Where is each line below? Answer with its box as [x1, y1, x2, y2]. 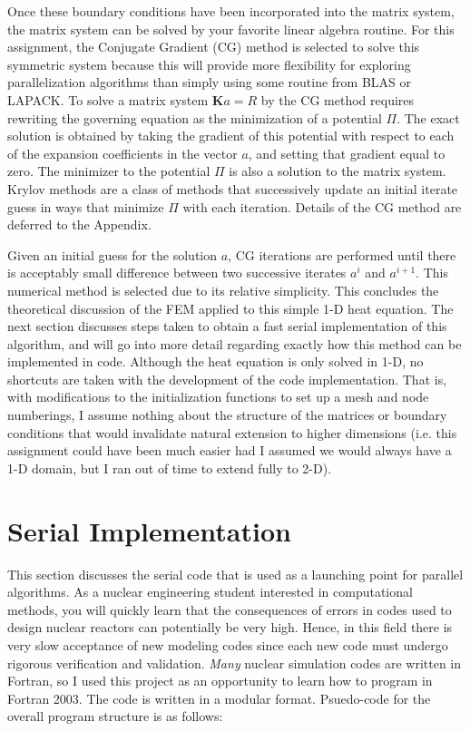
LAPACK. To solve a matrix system [7, 90, 209, 109]
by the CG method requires [260, 90, 415, 109]
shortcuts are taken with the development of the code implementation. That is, [7, 369, 447, 388]
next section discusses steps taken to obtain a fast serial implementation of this [7, 317, 447, 336]
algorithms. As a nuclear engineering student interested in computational [7, 582, 413, 601]
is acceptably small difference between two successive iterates [7, 263, 347, 282]
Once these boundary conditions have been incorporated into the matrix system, [7, 2, 455, 20]
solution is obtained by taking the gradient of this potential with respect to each [7, 126, 455, 145]
